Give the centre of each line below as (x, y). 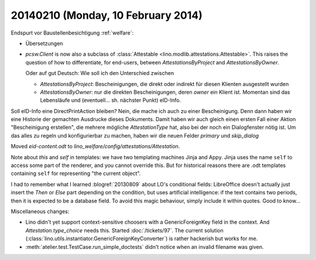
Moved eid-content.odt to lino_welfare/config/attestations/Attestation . (95, 146)
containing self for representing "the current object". (76, 173)
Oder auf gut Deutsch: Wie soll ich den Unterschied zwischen (100, 73)
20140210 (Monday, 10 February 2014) (107, 15)
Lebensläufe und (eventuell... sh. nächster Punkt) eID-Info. (111, 100)
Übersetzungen (44, 43)
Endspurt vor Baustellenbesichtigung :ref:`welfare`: (72, 33)
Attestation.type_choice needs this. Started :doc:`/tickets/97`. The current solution (124, 230)
